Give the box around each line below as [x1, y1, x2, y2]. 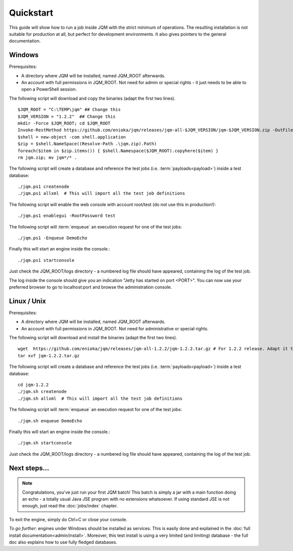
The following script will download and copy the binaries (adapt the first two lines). [9, 95, 176, 101]
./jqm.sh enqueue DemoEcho [18, 418, 83, 423]
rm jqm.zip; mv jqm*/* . [18, 155, 77, 160]
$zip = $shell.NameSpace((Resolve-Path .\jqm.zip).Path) [18, 141, 157, 147]
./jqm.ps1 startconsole [18, 257, 75, 263]
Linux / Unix [9, 297, 46, 305]
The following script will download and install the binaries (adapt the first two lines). [9, 335, 178, 341]
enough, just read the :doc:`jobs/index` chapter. [22, 503, 118, 509]
